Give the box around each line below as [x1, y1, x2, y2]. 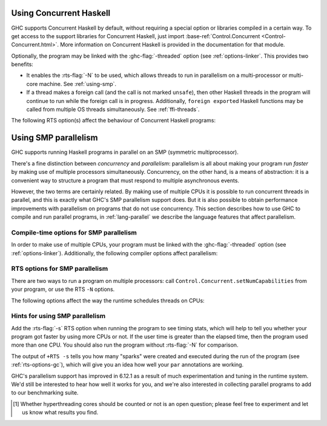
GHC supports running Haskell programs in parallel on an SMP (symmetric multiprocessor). [11, 148, 239, 156]
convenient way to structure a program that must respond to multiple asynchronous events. [11, 176, 239, 184]
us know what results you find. [22, 409, 99, 416]
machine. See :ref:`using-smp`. [39, 80, 117, 87]
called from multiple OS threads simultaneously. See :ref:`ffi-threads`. [26, 106, 200, 113]
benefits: [11, 61, 33, 68]
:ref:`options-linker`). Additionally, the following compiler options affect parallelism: [11, 249, 218, 257]
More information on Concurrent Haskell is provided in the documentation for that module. [60, 41, 285, 48]
